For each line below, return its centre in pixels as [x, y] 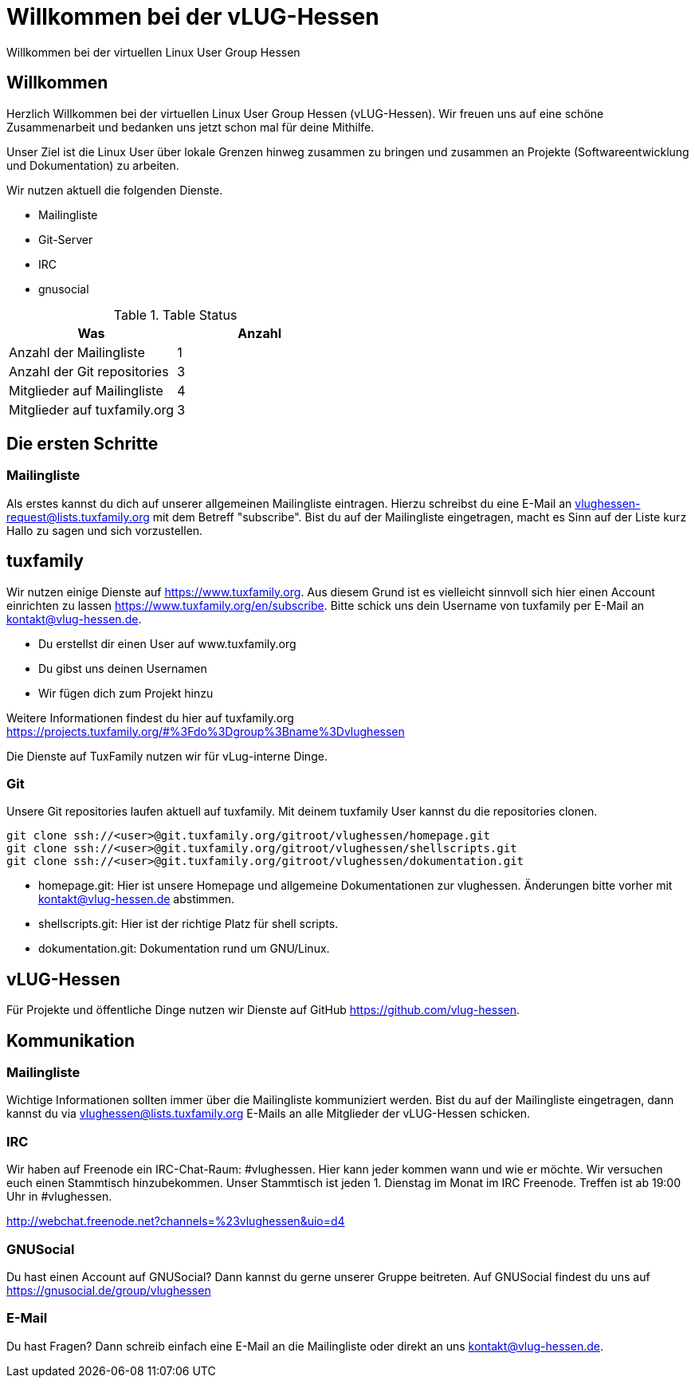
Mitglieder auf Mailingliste [86, 390]
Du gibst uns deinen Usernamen [123, 668]
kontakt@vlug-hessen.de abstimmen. [137, 899]
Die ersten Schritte [82, 444]
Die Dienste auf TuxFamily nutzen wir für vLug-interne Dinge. [167, 756]
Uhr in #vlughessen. [59, 1197]
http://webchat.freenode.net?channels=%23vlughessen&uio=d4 [176, 1221]
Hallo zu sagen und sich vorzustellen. [105, 530]
